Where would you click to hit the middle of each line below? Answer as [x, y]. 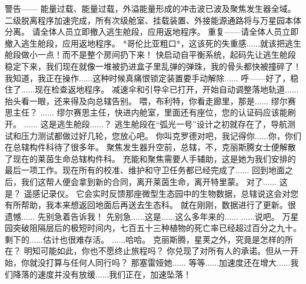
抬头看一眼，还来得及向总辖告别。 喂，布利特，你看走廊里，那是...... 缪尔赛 [150, 100]
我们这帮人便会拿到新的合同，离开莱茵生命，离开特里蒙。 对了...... [149, 181]
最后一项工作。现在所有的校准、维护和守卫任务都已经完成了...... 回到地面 [145, 170]
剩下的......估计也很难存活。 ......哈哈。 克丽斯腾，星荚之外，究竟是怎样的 [145, 239]
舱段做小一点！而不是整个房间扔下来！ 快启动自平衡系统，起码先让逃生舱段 [150, 55]
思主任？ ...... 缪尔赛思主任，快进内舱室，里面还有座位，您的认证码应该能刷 [150, 112]
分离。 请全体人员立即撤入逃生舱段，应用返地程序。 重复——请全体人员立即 [152, 32]
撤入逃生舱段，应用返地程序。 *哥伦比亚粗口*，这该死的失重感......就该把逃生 [153, 43]
